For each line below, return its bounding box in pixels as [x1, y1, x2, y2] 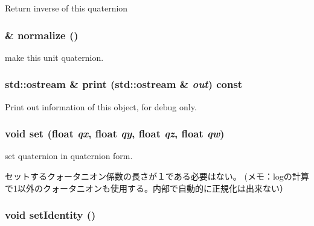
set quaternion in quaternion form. [5, 149, 133, 162]
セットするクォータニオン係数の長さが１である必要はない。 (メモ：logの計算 [5, 170, 309, 183]
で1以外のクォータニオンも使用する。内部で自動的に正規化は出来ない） [5, 181, 288, 194]
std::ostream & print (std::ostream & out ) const [5, 77, 243, 92]
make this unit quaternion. [5, 51, 104, 63]
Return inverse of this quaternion [5, 2, 128, 14]
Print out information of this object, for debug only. [5, 100, 197, 113]
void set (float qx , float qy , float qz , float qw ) [5, 126, 225, 141]
